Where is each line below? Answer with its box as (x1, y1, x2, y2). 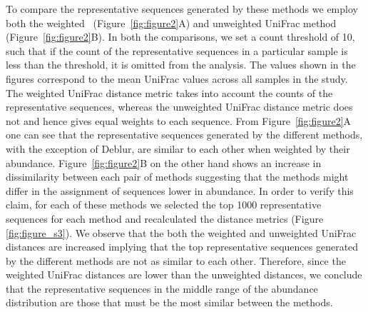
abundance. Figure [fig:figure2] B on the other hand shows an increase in (6, 155, 322, 170)
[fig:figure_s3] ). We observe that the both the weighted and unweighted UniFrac (6, 225, 357, 240)
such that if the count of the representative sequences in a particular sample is (6, 43, 348, 58)
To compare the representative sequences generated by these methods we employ (6, 1, 358, 16)
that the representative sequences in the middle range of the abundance (6, 281, 318, 296)
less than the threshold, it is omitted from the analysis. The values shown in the (6, 57, 356, 72)
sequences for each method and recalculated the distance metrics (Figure (6, 211, 324, 226)
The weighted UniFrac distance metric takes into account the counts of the (6, 85, 333, 100)
